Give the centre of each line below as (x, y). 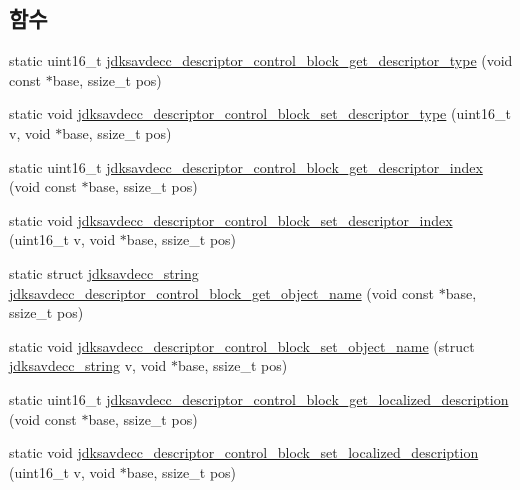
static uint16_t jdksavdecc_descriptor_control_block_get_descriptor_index (246, 166)
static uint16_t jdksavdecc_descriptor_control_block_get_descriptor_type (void (261, 60)
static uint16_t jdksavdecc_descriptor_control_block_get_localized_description (259, 398)
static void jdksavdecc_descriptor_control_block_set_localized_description (244, 452)
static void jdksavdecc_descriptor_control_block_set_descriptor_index (231, 219)
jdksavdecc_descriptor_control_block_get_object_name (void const (222, 292)
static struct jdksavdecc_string (104, 272)
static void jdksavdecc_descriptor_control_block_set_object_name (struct (242, 345)
